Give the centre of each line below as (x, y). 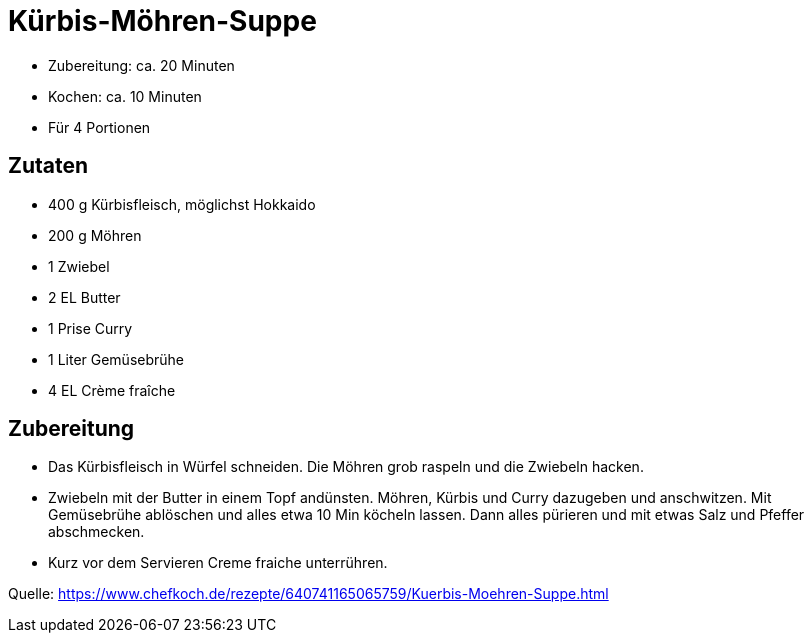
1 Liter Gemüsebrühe (116, 359)
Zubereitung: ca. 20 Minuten (141, 65)
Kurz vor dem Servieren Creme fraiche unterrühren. (218, 563)
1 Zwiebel (79, 266)
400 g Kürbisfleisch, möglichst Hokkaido (182, 204)
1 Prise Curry (90, 328)
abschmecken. (96, 532)
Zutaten (48, 166)
